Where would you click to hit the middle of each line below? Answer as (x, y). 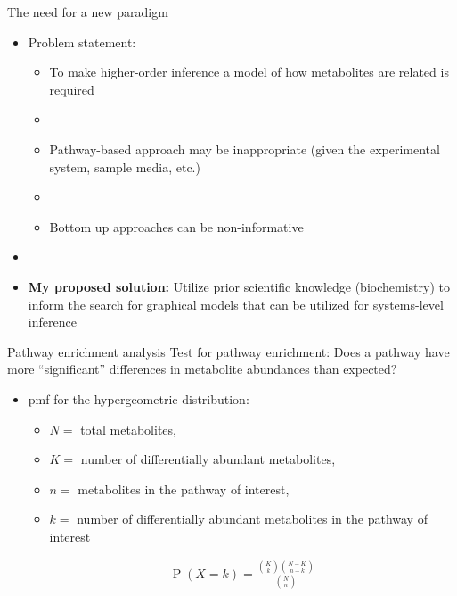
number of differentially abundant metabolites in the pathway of (252, 519)
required (72, 89)
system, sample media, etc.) (125, 166)
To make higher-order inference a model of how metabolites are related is (249, 72)
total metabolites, (128, 429)
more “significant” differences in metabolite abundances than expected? (202, 369)
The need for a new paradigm (88, 12)
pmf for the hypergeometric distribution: (139, 398)
